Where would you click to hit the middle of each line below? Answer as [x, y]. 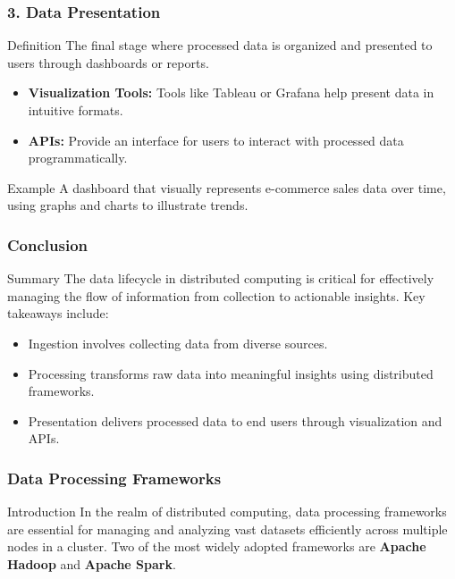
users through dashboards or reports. [108, 62]
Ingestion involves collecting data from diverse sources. [178, 343]
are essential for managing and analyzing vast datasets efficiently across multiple [227, 529]
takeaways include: [58, 313]
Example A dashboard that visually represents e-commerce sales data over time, [227, 187]
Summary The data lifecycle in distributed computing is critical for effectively [221, 278]
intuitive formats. [76, 110]
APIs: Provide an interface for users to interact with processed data [216, 140]
